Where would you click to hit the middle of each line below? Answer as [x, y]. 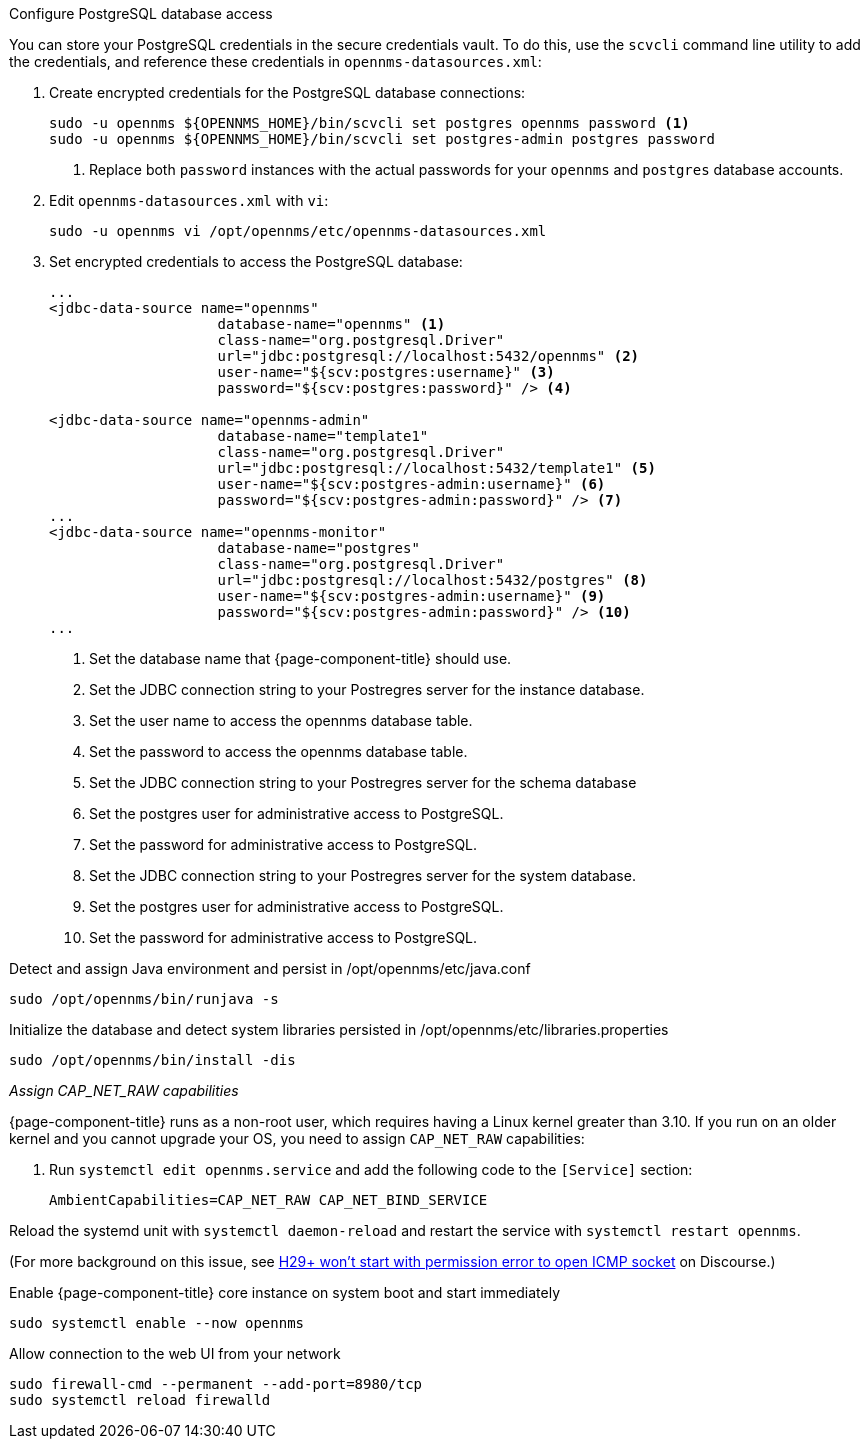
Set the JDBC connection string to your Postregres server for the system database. [362, 875]
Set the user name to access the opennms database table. [281, 720]
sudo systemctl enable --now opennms [157, 1323]
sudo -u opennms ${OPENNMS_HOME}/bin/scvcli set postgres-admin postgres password [382, 139]
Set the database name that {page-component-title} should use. [300, 658]
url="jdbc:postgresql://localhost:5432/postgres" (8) [432, 580]
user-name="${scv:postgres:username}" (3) [386, 372]
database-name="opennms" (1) [331, 324]
